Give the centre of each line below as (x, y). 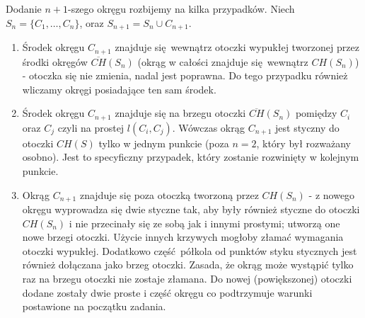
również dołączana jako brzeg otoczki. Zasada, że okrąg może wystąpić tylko (188, 265)
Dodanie (24, 8)
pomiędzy (316, 113)
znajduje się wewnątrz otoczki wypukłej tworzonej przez (237, 47)
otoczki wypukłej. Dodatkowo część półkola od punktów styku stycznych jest (190, 250)
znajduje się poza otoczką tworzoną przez (169, 194)
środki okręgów (55, 61)
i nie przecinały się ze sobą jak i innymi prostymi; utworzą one (204, 223)
